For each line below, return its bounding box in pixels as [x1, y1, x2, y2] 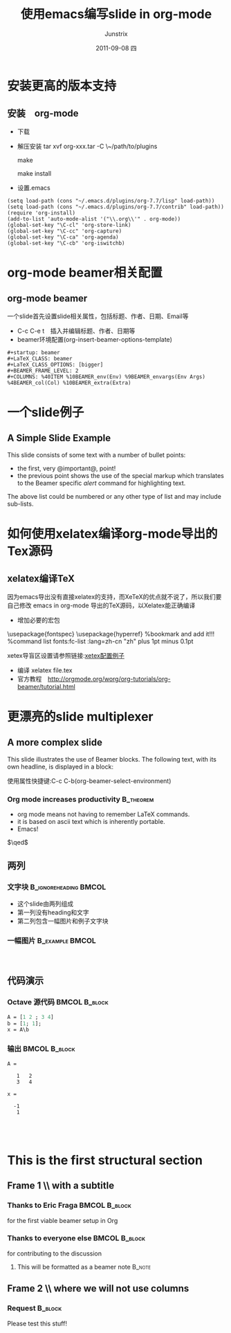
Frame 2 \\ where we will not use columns [7, 1283, 190, 1294]
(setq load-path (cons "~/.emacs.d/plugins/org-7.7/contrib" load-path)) [7, 203, 225, 210]
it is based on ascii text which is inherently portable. [17, 818, 165, 826]
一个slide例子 [7, 404, 84, 420]
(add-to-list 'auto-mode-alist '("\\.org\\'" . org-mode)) [7, 215, 181, 222]
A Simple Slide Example [7, 432, 111, 444]
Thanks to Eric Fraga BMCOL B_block [7, 1201, 131, 1211]
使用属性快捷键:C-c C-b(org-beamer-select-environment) [7, 776, 172, 785]
